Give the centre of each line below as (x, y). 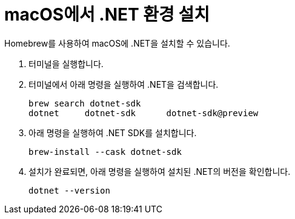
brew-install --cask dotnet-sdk (105, 152)
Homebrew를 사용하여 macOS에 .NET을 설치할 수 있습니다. (117, 43)
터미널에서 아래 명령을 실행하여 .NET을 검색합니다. (124, 84)
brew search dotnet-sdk (85, 103)
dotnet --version (69, 190)
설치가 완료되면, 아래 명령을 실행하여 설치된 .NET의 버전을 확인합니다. (160, 171)
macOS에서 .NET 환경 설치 (107, 15)
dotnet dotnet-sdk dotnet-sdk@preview (144, 113)
